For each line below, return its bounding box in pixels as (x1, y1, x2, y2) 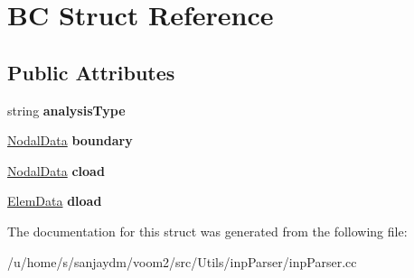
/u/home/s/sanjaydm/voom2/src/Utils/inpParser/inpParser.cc (7, 252, 357, 271)
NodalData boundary (7, 131, 133, 150)
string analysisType (7, 100, 126, 119)
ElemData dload (7, 191, 102, 210)
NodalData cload (7, 161, 105, 180)
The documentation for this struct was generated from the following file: (7, 221, 408, 240)
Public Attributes (7, 58, 175, 86)
